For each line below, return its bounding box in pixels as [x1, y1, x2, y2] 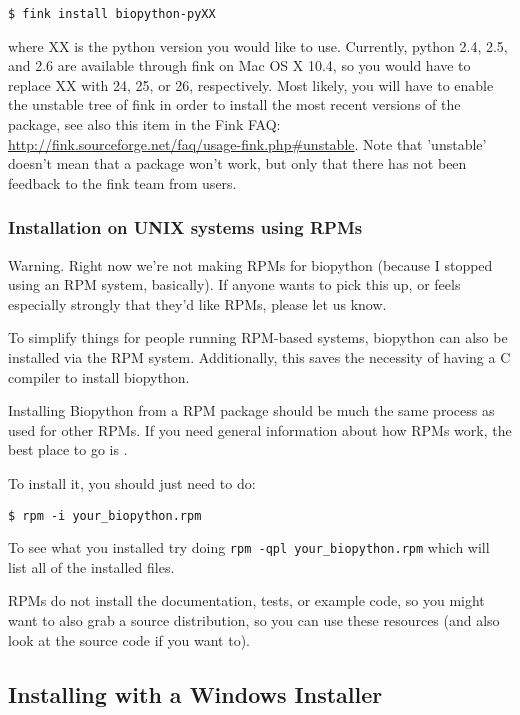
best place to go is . [8, 439, 128, 460]
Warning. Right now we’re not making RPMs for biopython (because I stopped [8, 254, 493, 275]
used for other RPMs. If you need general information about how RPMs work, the [8, 419, 512, 440]
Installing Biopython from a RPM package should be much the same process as [8, 400, 495, 421]
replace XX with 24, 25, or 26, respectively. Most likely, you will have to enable [8, 74, 494, 95]
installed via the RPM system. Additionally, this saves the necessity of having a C [8, 347, 511, 367]
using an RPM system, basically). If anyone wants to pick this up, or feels [8, 274, 461, 295]
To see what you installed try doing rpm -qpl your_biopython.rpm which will [8, 537, 490, 558]
